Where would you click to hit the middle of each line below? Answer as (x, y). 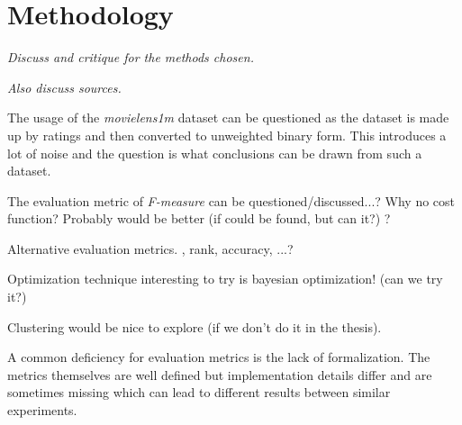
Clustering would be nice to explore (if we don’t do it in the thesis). (195, 326)
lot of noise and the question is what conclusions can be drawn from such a (215, 153)
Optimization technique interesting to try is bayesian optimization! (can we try (225, 279)
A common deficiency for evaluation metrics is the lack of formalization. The (219, 357)
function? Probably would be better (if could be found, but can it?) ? (199, 218)
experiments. (42, 410)
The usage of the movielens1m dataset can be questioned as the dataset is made (228, 118)
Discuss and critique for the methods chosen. (131, 57)
